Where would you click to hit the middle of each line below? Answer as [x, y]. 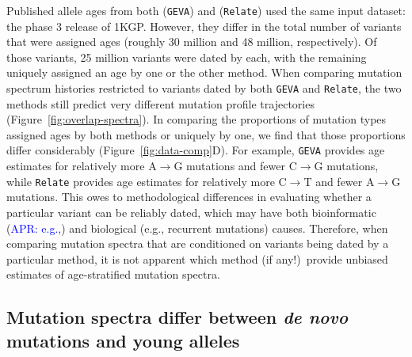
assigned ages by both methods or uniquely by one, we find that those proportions [206, 134]
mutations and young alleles [123, 340]
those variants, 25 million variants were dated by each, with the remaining [187, 57]
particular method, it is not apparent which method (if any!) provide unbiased [197, 258]
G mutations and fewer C [235, 166]
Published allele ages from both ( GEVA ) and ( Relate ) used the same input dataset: [206, 10]
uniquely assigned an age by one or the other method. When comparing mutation [204, 72]
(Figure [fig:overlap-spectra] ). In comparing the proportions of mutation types [196, 119]
